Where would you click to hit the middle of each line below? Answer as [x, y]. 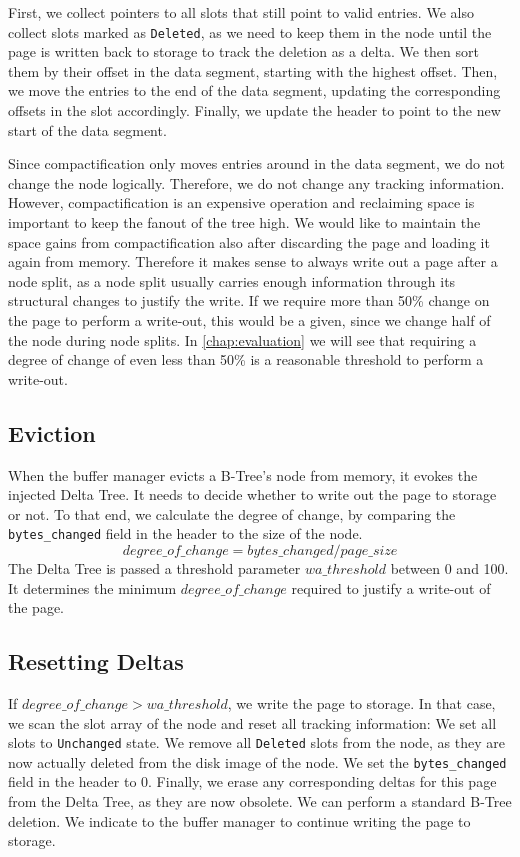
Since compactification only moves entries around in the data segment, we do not [256, 163]
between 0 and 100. [449, 567]
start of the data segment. [87, 129]
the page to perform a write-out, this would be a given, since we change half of [249, 319]
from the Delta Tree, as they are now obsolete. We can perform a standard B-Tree [260, 801]
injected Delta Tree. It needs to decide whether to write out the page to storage [252, 494]
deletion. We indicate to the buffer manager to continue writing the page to [239, 820]
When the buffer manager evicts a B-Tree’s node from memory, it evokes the [243, 474]
